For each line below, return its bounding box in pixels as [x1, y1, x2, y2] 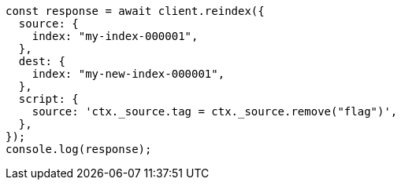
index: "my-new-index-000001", [32, 67, 225, 80]
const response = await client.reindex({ [6, 5, 265, 17]
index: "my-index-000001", [32, 30, 199, 42]
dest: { [18, 55, 65, 67]
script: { [18, 93, 79, 105]
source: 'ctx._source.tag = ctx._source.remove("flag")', [32, 105, 398, 118]
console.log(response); [6, 143, 152, 155]
